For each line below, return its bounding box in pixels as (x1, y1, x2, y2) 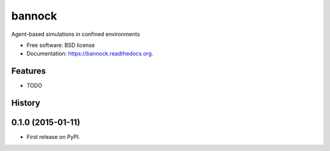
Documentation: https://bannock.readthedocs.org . (26, 50, 153, 57)
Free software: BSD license (26, 41, 95, 49)
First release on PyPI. (26, 133, 81, 141)
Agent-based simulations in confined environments (11, 30, 141, 38)
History (11, 98, 41, 108)
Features (11, 66, 46, 76)
